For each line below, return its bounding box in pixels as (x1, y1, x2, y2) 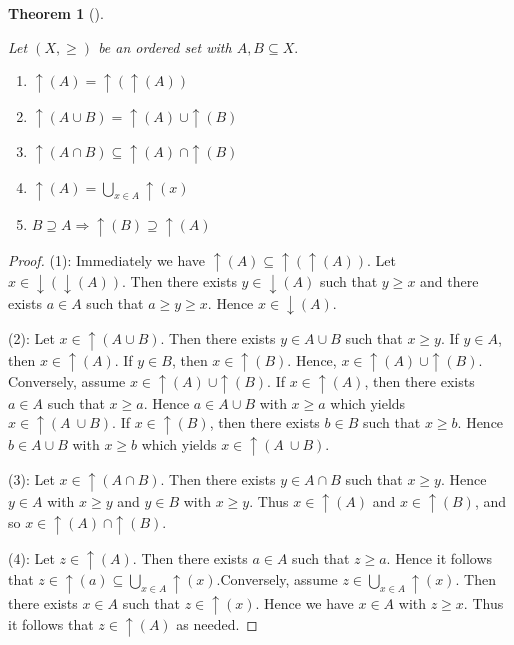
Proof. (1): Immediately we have (8, 249, 206, 270)
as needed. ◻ (176, 614, 258, 635)
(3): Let (8, 469, 55, 490)
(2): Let (8, 328, 55, 349)
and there (420, 271, 479, 292)
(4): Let (8, 547, 55, 568)
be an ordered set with (98, 36, 232, 57)
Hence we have (264, 592, 354, 613)
